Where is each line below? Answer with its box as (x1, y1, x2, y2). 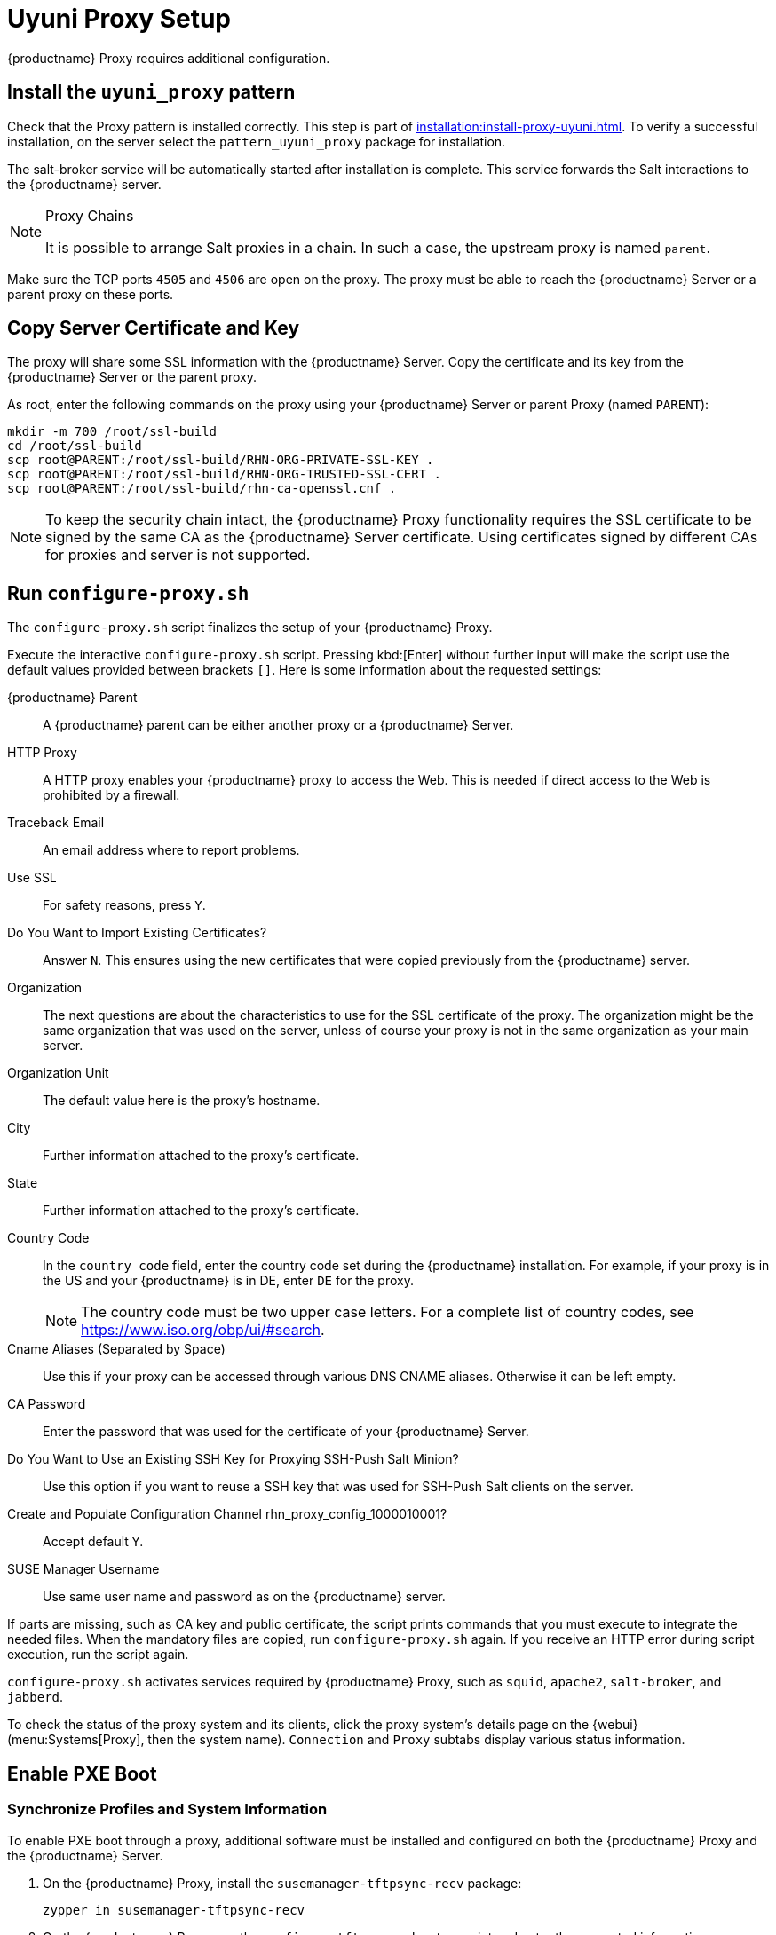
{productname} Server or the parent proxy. (7, 369, 257, 385)
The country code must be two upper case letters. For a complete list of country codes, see (81, 1303, 694, 1322)
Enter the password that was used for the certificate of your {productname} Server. (43, 1424, 529, 1440)
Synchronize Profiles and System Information (7, 1800, 328, 1819)
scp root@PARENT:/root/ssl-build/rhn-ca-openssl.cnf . (7, 481, 397, 496)
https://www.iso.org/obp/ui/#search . (81, 1321, 325, 1339)
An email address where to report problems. (43, 842, 300, 858)
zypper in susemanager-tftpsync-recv (43, 1902, 305, 1917)
